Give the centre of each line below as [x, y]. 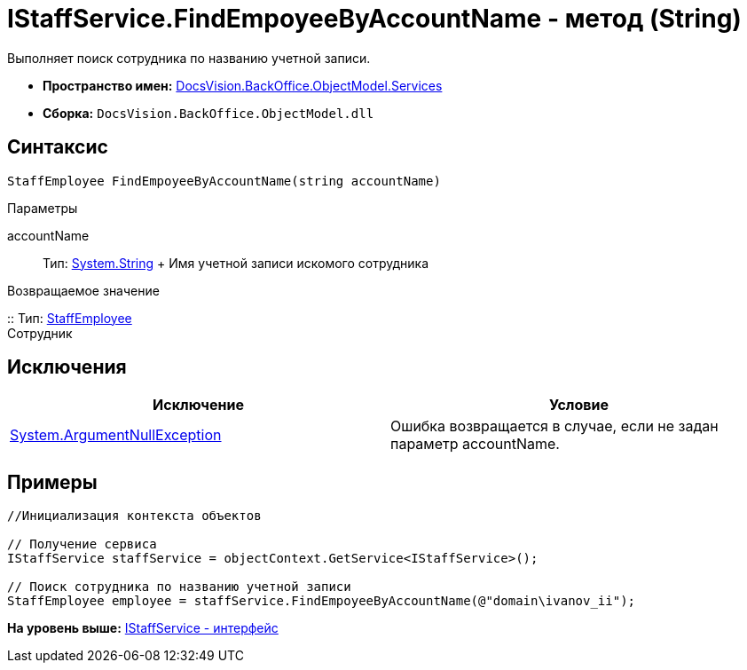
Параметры [43, 208]
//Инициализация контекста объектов [134, 516]
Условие [579, 405]
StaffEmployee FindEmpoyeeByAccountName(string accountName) [224, 181]
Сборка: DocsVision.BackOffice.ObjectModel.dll [208, 113]
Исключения [67, 367]
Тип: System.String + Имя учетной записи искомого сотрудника [236, 263]
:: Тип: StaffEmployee [70, 318]
